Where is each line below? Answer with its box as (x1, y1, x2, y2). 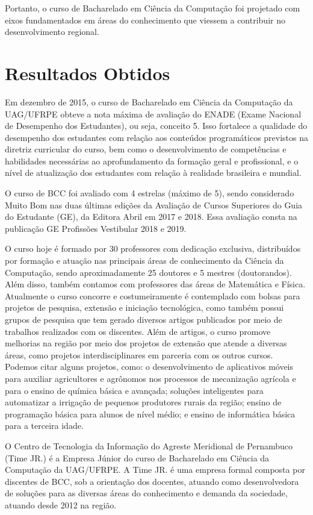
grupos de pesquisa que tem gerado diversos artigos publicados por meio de (5, 313, 282, 325)
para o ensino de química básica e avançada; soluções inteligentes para (5, 384, 264, 396)
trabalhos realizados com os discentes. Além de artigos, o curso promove (5, 325, 271, 337)
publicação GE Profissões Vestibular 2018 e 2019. (5, 222, 187, 234)
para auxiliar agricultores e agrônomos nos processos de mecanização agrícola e (5, 372, 296, 384)
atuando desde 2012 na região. (5, 498, 117, 511)
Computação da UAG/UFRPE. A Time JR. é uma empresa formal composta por (5, 463, 305, 476)
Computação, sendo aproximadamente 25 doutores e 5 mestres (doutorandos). (5, 266, 292, 278)
